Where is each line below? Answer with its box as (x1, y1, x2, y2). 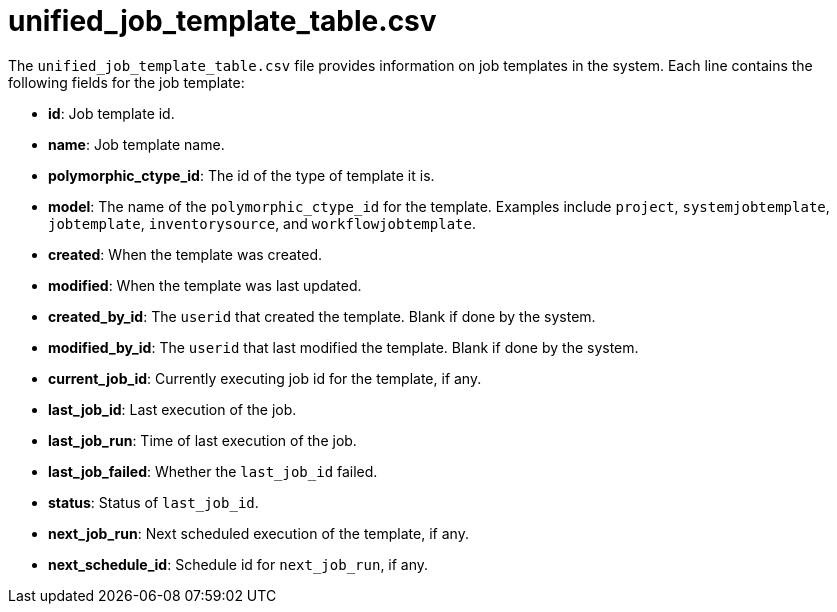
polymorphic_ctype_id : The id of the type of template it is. (48, 166, 435, 184)
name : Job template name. (48, 135, 225, 153)
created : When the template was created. (48, 245, 323, 263)
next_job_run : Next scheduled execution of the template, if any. (48, 524, 469, 542)
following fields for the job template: (8, 73, 245, 91)
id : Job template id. (48, 104, 175, 122)
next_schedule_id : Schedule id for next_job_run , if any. (48, 555, 429, 573)
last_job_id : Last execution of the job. (48, 400, 297, 418)
